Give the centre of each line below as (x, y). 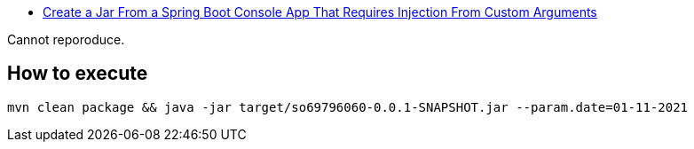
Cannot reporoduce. (66, 39)
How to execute (78, 74)
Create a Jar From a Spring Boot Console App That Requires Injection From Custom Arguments (320, 12)
